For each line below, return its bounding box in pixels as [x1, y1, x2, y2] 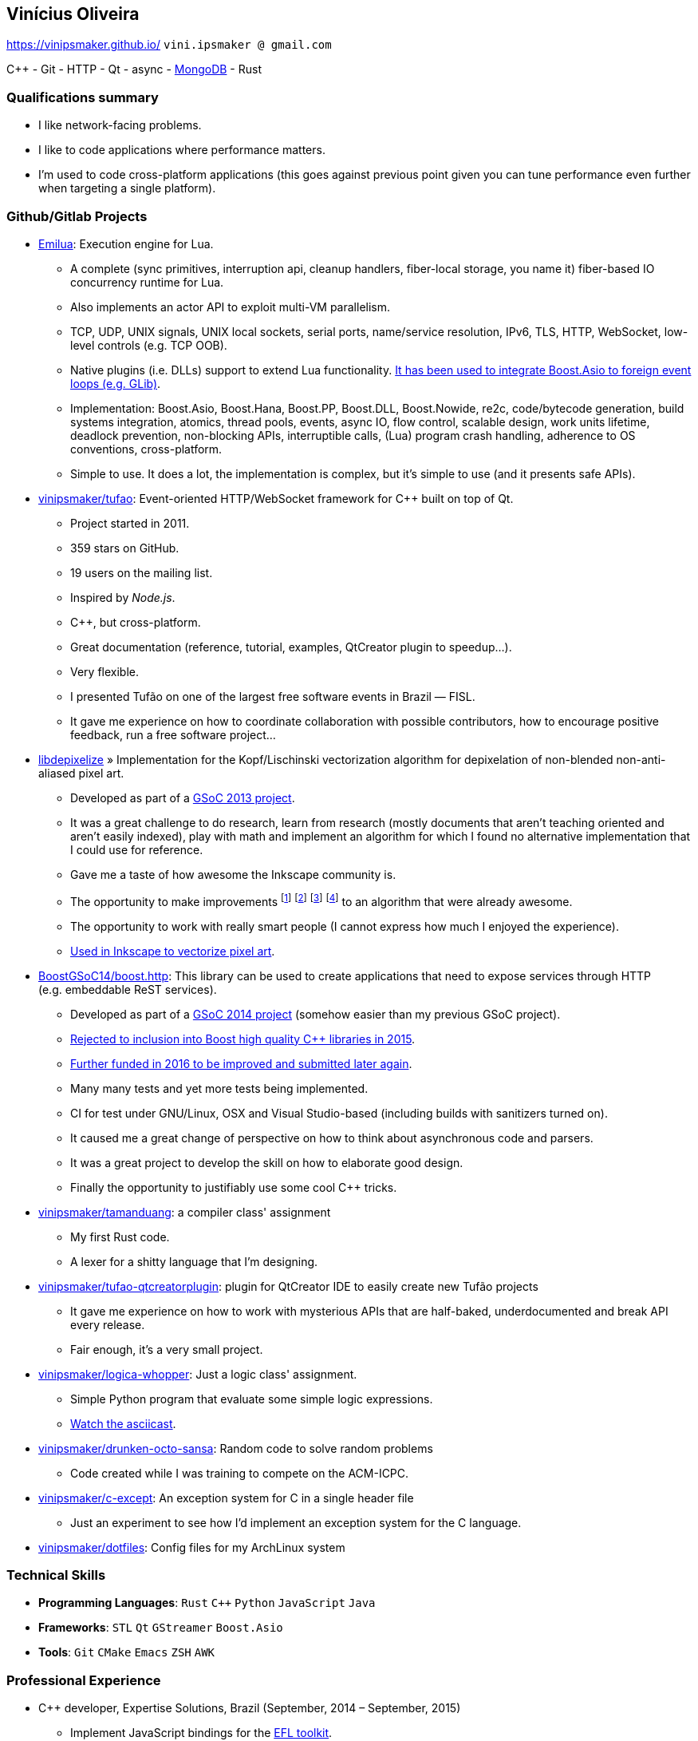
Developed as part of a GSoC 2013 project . [70, 790, 295, 805]
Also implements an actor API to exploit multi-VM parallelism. [70, 299, 391, 314]
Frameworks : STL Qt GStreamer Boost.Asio [38, 1620, 283, 1635]
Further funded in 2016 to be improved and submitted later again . [70, 1056, 412, 1070]
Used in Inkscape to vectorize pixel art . [70, 944, 275, 958]
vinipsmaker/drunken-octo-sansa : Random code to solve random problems [38, 1441, 433, 1455]
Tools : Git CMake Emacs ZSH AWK [38, 1645, 215, 1660]
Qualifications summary [6, 89, 159, 105]
